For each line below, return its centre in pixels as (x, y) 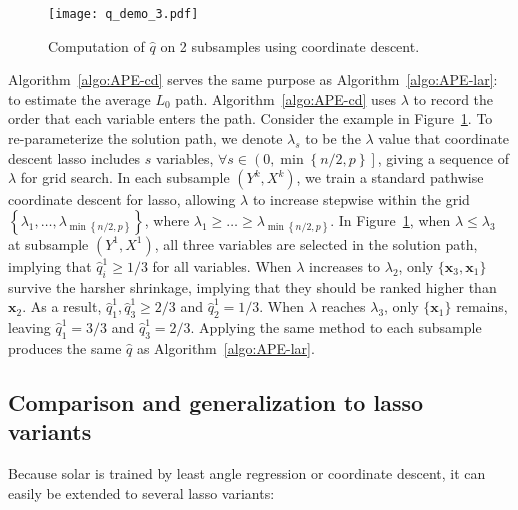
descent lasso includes (74, 157)
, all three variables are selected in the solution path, (316, 243)
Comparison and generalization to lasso (216, 401)
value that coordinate (444, 138)
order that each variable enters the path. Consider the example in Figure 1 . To (250, 118)
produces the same (65, 347)
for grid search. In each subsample (125, 177)
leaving (29, 327)
